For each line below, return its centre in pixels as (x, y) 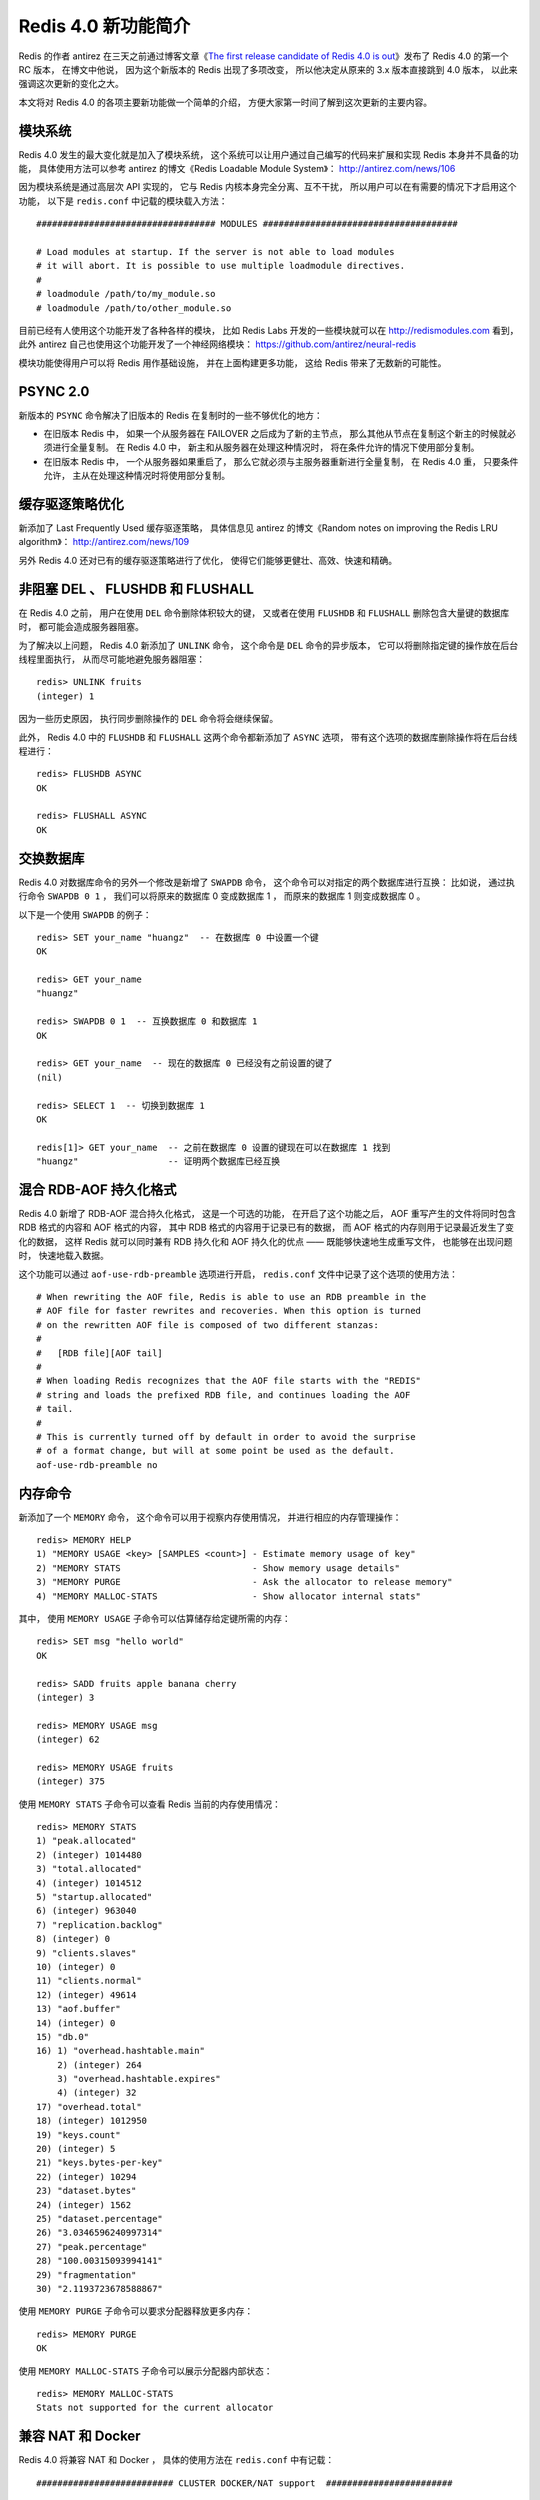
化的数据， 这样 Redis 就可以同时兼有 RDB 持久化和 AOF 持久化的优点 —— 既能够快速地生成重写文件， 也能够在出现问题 (266, 1241)
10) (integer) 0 (76, 1966)
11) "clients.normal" (89, 1981)
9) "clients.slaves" (86, 1953)
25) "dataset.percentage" (100, 2218)
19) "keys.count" (78, 2134)
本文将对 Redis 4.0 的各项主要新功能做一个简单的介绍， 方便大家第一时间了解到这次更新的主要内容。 (225, 102)
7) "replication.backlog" (100, 1924)
